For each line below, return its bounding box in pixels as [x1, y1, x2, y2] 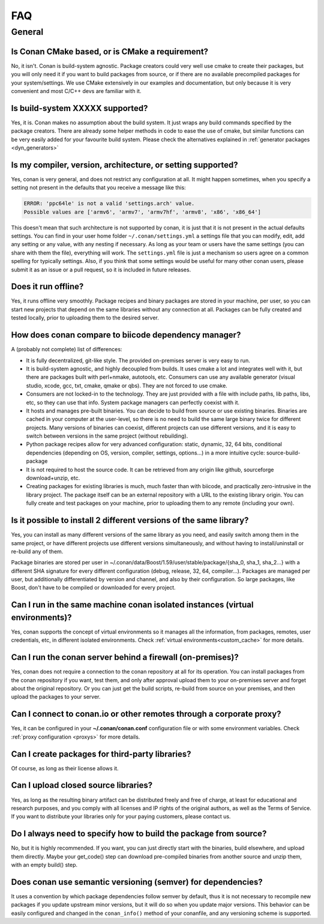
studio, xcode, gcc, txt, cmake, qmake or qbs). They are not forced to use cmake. [26, 382, 227, 389]
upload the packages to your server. [11, 693, 101, 701]
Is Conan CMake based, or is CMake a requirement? [11, 46, 209, 56]
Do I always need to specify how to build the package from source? [11, 829, 267, 839]
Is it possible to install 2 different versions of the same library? [11, 515, 249, 525]
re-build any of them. [11, 548, 64, 555]
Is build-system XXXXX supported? [11, 103, 148, 113]
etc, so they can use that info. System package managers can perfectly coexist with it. [26, 399, 240, 406]
